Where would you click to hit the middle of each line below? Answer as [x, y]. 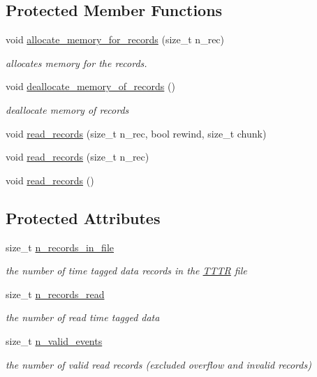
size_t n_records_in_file [60, 247]
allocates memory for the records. [76, 62]
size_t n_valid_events [54, 340]
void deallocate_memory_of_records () [90, 86]
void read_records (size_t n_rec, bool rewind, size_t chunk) [136, 133]
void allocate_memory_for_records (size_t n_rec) [115, 39]
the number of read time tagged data [83, 317]
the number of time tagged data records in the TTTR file [126, 271]
